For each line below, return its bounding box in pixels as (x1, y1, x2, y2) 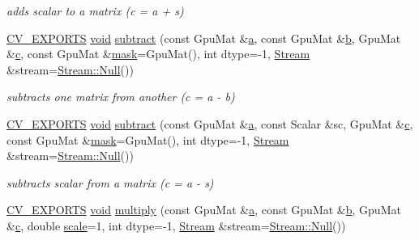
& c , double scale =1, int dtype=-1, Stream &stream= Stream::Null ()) (6, 217, 346, 234)
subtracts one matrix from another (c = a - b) (6, 88, 235, 105)
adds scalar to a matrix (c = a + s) (6, 2, 184, 19)
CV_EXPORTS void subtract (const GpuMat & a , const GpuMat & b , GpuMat (6, 29, 401, 46)
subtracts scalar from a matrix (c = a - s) (6, 174, 214, 191)
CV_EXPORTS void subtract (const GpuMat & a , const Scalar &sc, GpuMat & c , (6, 115, 413, 132)
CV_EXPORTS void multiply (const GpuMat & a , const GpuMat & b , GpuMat (6, 201, 401, 218)
